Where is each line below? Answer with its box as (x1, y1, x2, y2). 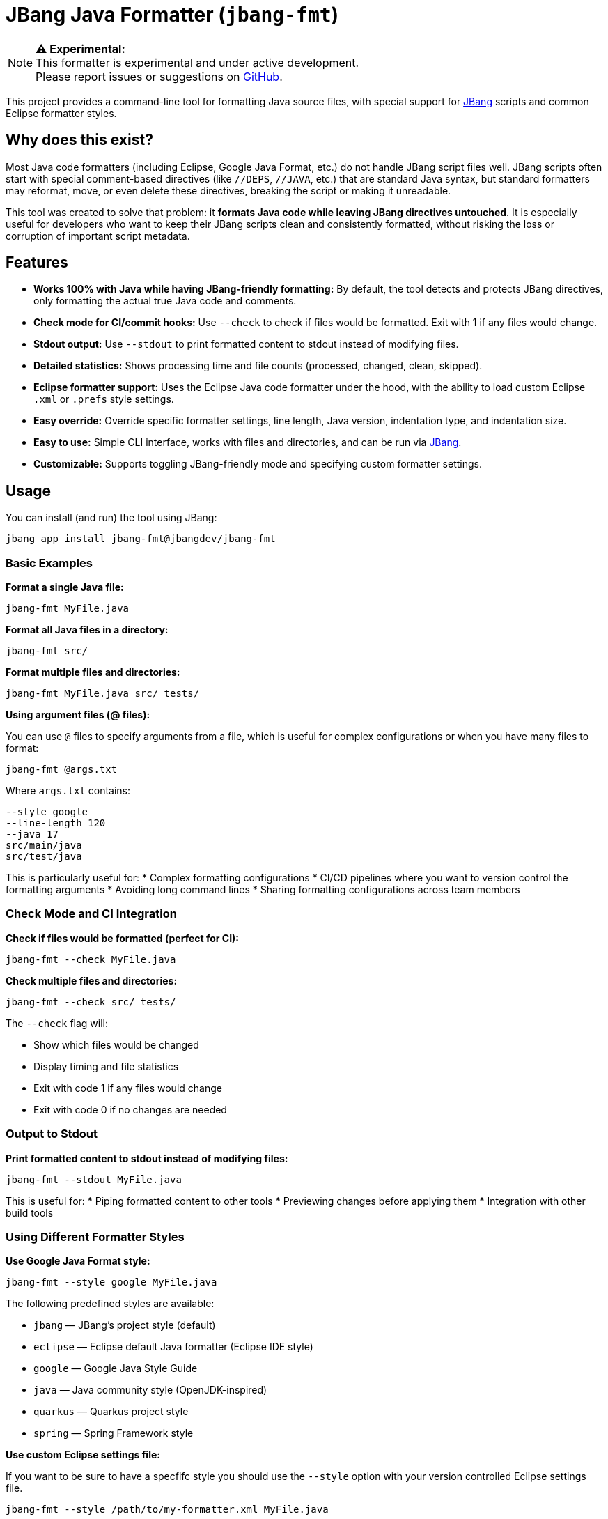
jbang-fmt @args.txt (6, 764, 118, 776)
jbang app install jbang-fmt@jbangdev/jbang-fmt (6, 533, 276, 545)
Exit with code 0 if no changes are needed (33, 1103, 227, 1116)
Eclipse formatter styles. (6, 107, 117, 119)
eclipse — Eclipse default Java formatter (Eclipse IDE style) (33, 1341, 313, 1353)
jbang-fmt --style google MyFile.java (6, 1277, 217, 1288)
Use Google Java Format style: (6, 1255, 150, 1267)
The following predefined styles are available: (6, 1297, 215, 1310)
